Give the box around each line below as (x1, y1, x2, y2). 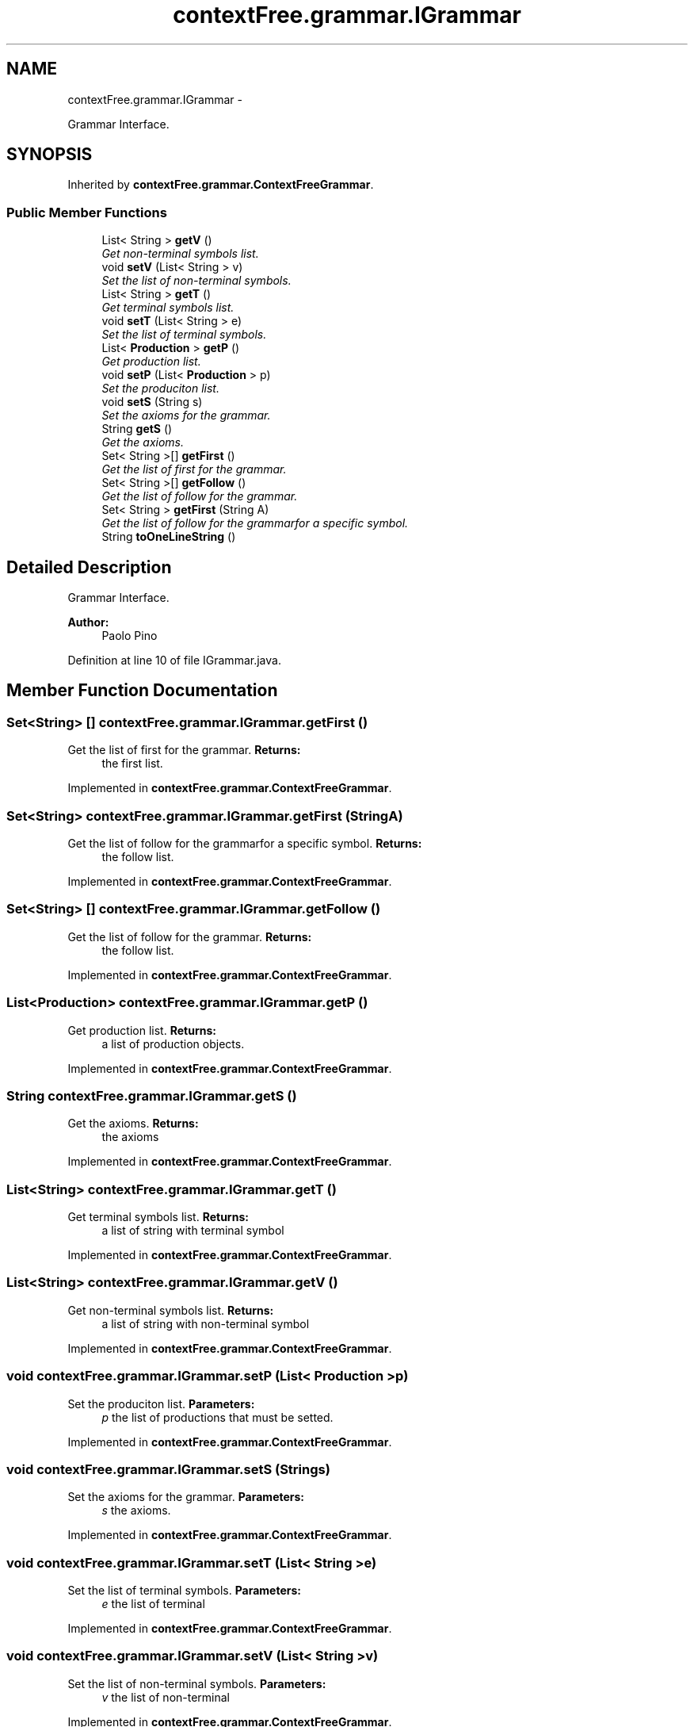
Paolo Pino (101, 629, 158, 643)
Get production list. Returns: (67, 1023, 216, 1037)
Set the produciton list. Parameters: (67, 1396, 255, 1411)
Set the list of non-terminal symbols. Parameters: (67, 1676, 326, 1691)
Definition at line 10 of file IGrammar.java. (67, 653, 281, 668)
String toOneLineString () (101, 530, 236, 544)
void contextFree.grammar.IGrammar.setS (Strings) (6, 1461, 330, 1477)
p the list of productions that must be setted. (101, 1410, 334, 1424)
